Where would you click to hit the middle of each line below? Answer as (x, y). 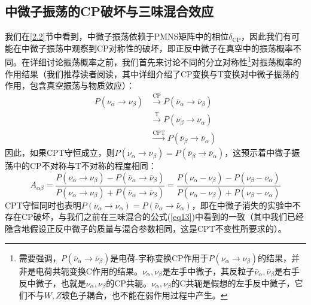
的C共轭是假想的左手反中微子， (233, 283)
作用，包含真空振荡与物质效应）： (70, 85)
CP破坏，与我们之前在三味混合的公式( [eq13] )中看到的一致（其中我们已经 (162, 217)
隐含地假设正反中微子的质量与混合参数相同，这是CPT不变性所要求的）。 (146, 228)
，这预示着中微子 (258, 152)
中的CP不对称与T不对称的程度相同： (85, 166)
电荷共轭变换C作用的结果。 (89, 271)
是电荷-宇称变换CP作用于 (159, 257)
